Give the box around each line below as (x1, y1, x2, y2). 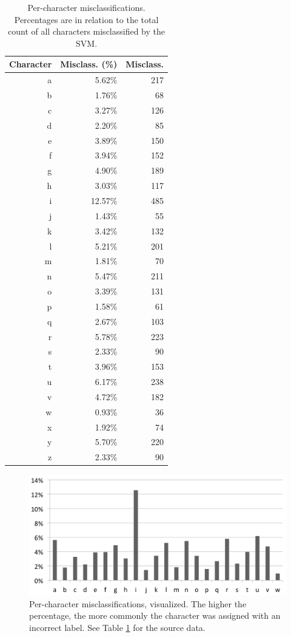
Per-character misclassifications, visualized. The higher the (29, 597, 247, 610)
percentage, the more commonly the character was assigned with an (29, 609, 281, 622)
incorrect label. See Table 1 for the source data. (29, 621, 206, 633)
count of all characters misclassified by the (8, 25, 166, 38)
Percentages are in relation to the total (14, 13, 159, 26)
